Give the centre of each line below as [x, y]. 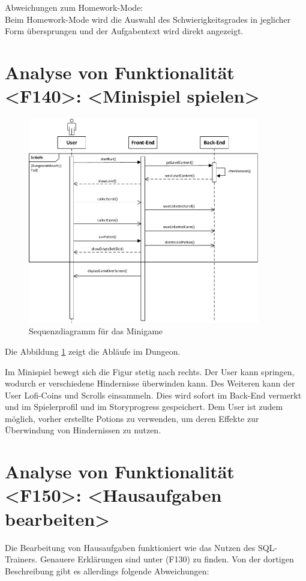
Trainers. [21, 559]
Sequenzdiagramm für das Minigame [96, 331]
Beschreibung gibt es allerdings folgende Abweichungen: [107, 570]
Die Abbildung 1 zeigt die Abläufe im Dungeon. [93, 351]
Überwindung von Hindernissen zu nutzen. [83, 430]
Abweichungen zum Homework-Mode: [74, 7]
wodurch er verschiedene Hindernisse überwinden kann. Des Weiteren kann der [150, 383]
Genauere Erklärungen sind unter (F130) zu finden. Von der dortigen [167, 559]
